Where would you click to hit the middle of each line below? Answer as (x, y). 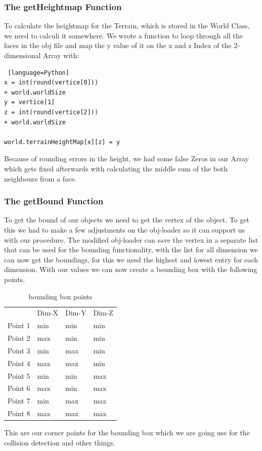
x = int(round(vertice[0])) (51, 83)
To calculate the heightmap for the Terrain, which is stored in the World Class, (127, 26)
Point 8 (19, 413)
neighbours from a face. (40, 178)
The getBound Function (54, 201)
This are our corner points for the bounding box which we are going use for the (127, 433)
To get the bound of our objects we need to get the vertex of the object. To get (127, 220)
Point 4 (19, 363)
